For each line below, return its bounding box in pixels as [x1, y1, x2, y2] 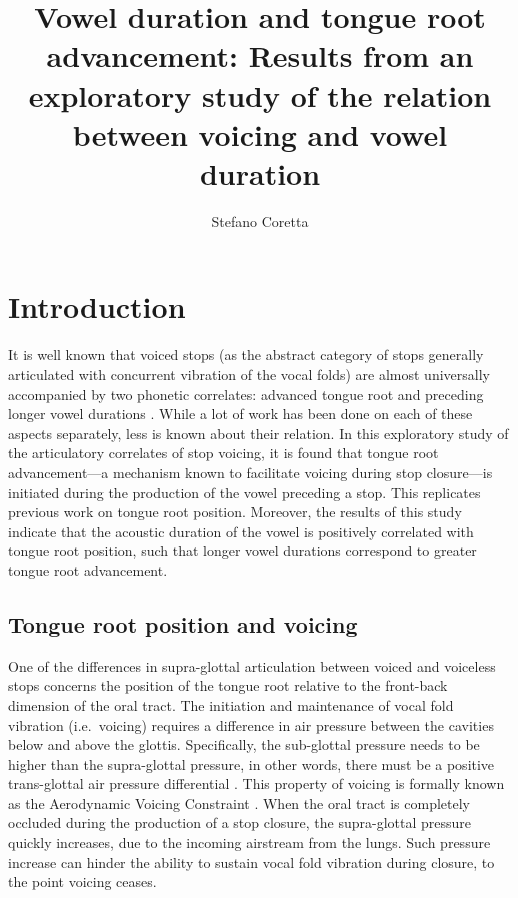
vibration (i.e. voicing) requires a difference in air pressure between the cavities [8, 714, 494, 735]
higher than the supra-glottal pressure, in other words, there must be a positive [8, 753, 495, 774]
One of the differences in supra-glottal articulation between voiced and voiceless [8, 655, 496, 676]
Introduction [8, 286, 186, 327]
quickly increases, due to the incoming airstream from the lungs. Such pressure [8, 832, 491, 853]
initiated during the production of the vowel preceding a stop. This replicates [8, 481, 481, 502]
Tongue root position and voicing [8, 608, 358, 639]
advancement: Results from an [46, 35, 474, 76]
